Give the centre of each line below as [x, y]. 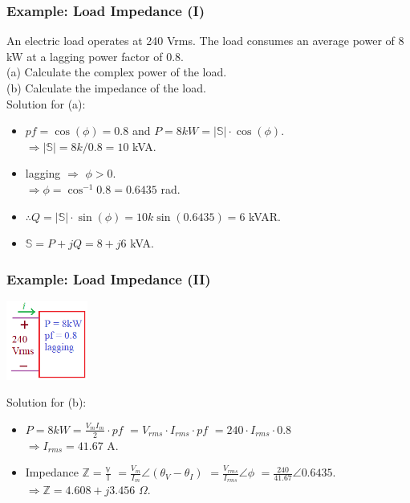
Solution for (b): [47, 402]
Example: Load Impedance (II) [109, 278]
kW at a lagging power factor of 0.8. [95, 56]
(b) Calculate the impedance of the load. [106, 88]
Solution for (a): [46, 103]
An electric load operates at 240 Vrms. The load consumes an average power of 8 [205, 41]
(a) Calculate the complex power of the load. [117, 72]
